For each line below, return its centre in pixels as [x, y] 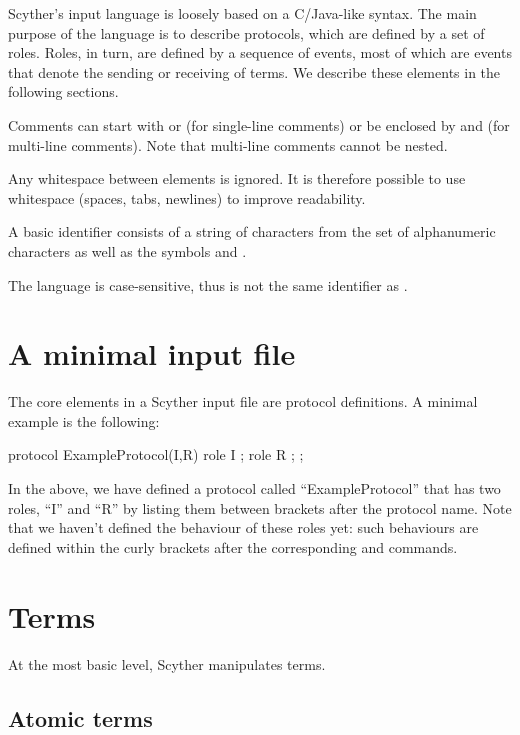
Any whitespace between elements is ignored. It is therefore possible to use [237, 178]
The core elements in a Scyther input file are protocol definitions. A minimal [243, 401]
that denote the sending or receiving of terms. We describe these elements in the [254, 71]
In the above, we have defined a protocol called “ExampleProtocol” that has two [254, 488]
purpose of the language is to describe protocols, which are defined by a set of [246, 32]
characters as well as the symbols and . [127, 250]
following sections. [63, 91]
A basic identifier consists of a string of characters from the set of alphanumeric [252, 231]
